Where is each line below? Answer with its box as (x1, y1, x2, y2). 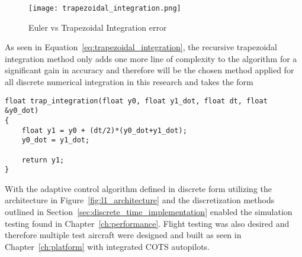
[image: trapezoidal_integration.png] (28, 4, 181, 12)
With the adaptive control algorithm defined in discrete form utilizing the (5, 182, 272, 194)
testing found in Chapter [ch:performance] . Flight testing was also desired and (5, 217, 290, 229)
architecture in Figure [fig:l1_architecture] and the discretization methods (5, 194, 275, 206)
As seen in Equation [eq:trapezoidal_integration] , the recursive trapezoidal (5, 41, 277, 53)
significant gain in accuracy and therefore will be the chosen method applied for (5, 64, 294, 76)
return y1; (21, 155, 65, 164)
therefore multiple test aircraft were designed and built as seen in (5, 229, 242, 241)
